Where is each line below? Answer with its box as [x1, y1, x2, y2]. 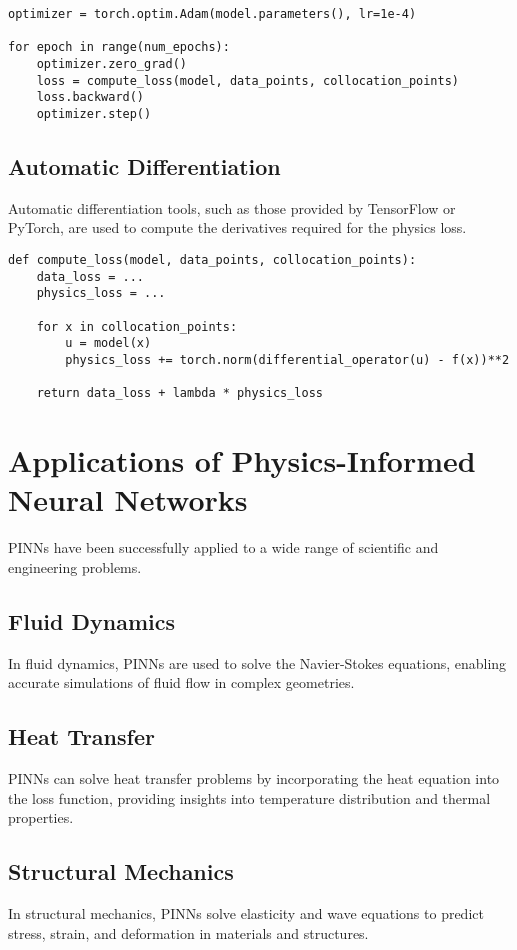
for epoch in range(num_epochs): [8, 40, 230, 55]
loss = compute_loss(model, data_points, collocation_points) [36, 73, 460, 88]
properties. [8, 807, 74, 828]
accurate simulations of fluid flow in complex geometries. [8, 672, 355, 693]
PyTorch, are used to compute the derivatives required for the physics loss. [8, 217, 467, 238]
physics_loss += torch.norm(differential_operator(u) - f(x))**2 [65, 352, 510, 367]
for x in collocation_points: [36, 319, 238, 334]
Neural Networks [8, 479, 248, 520]
